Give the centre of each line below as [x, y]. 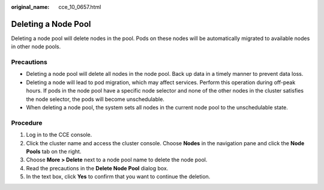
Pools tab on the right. [54, 151]
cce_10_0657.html [80, 7]
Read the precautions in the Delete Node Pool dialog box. [97, 168]
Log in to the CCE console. [59, 135]
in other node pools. [36, 47]
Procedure [27, 122]
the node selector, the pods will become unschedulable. [95, 99]
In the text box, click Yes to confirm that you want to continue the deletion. [118, 177]
